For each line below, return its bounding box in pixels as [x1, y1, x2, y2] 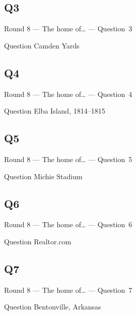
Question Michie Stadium [4, 171, 83, 181]
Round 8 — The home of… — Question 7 [4, 284, 132, 295]
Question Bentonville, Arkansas [4, 301, 101, 312]
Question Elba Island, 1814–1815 [4, 106, 105, 116]
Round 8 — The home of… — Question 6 [4, 219, 132, 230]
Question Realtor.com [4, 236, 72, 246]
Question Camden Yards [4, 40, 80, 50]
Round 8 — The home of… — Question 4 [4, 88, 132, 99]
